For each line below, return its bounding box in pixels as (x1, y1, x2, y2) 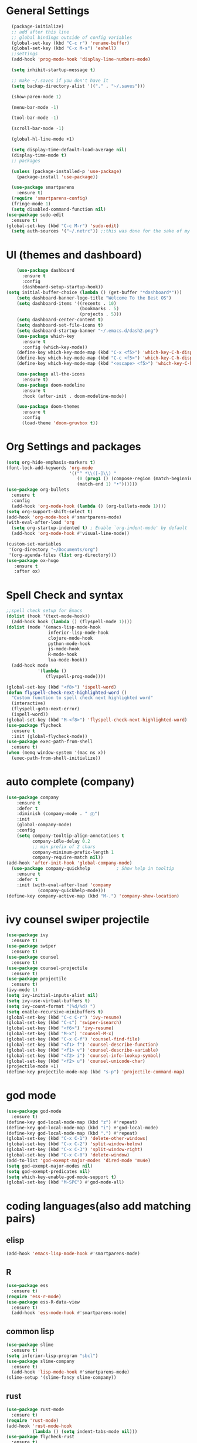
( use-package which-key (16, 333, 75, 339)
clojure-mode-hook (47, 635, 93, 641)
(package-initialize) (11, 24, 64, 29)
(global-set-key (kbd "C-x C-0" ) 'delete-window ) (6, 1152, 130, 1158)
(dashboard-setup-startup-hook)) (21, 284, 104, 290)
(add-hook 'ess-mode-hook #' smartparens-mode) (11, 1310, 127, 1316)
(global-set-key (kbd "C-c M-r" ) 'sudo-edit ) (6, 222, 119, 229)
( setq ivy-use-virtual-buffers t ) (6, 998, 91, 1004)
